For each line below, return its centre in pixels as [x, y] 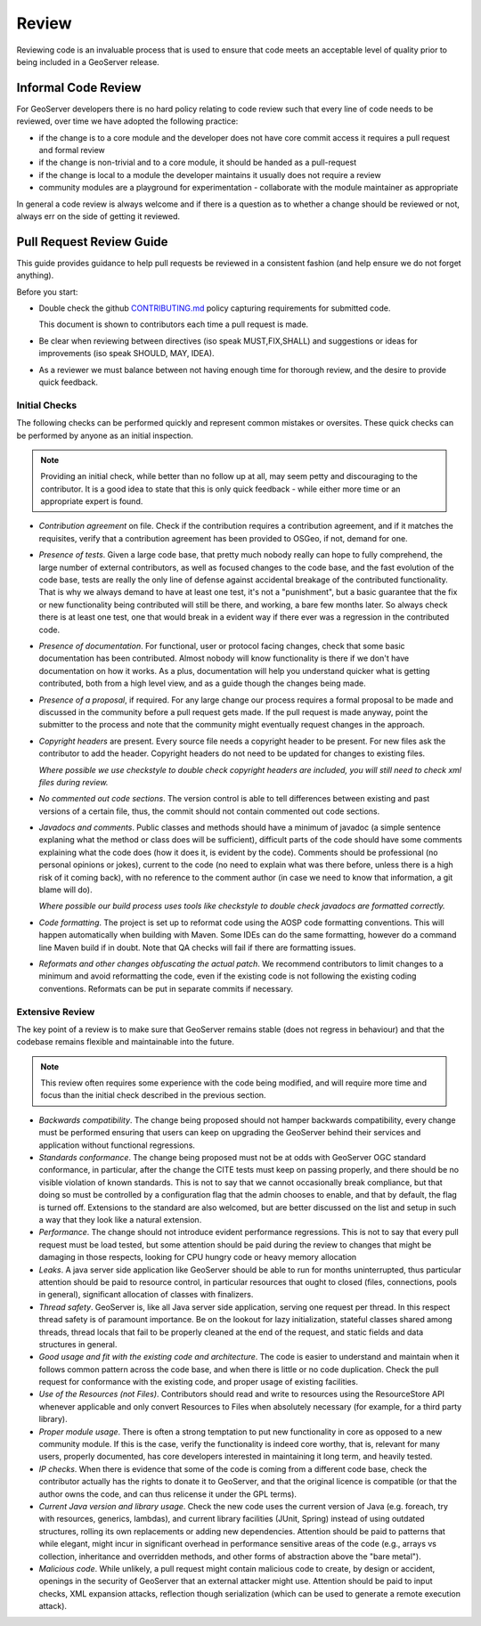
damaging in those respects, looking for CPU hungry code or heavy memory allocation [198, 1257]
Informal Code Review [79, 88]
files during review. [73, 782]
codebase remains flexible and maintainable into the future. [126, 1042]
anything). [35, 275]
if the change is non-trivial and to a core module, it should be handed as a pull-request [197, 163]
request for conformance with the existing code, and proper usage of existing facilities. [198, 1382]
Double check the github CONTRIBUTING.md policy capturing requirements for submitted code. [215, 308]
